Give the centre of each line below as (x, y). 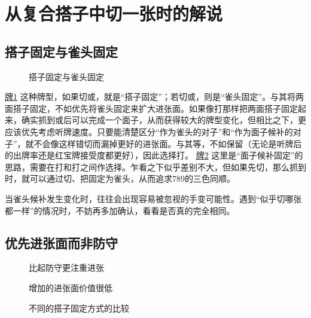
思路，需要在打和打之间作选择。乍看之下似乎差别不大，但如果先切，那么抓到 (155, 166)
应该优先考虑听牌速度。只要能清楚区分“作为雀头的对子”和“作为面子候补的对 (153, 131)
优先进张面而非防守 (61, 242)
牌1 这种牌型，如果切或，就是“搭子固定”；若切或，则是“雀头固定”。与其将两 (155, 97)
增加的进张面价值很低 (71, 287)
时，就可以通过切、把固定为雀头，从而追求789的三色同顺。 (120, 178)
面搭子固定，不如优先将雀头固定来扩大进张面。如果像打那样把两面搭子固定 (151, 108)
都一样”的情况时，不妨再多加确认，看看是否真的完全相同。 (120, 210)
